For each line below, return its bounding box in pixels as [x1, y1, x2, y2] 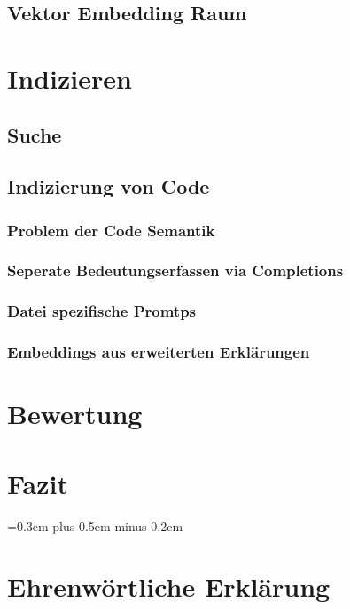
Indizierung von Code [7, 173, 210, 200]
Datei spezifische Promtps [7, 300, 197, 322]
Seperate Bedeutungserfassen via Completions [7, 259, 344, 281]
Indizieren [7, 59, 132, 96]
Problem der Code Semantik [7, 219, 215, 241]
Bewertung [7, 396, 143, 432]
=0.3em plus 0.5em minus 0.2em [7, 516, 183, 535]
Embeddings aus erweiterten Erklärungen [7, 341, 310, 363]
